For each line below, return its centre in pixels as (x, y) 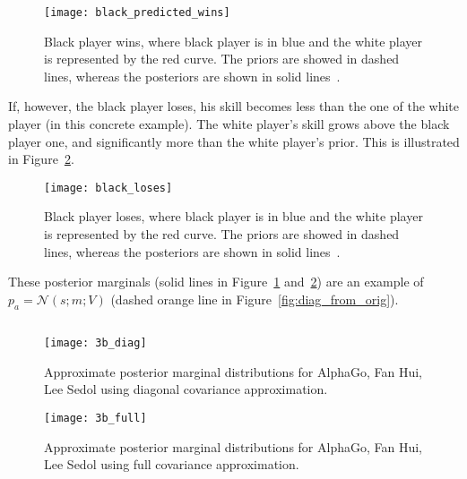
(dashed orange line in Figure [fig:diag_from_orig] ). (255, 299)
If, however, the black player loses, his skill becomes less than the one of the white (233, 106)
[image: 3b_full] (95, 418)
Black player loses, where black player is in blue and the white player (233, 216)
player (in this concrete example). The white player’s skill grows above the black (229, 124)
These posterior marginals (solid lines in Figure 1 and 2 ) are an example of (216, 282)
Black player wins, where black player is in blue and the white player (233, 41)
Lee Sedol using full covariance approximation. (172, 464)
